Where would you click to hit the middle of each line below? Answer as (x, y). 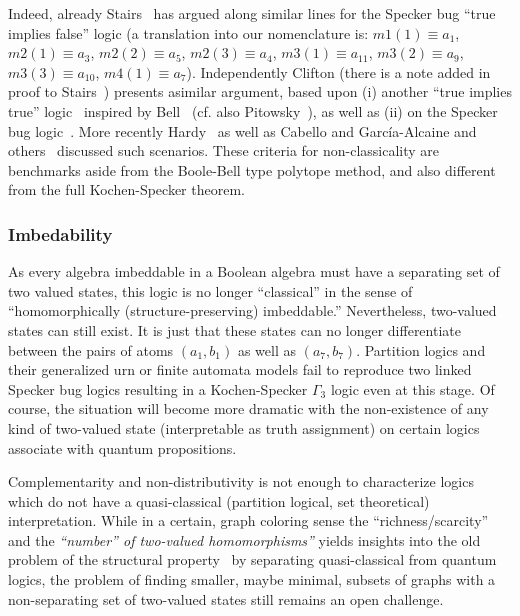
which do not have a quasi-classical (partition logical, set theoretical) (219, 500)
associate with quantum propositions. (122, 447)
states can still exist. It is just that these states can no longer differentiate (234, 329)
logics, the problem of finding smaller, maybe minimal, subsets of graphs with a (252, 579)
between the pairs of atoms (91, 349)
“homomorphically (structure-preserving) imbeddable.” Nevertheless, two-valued (252, 310)
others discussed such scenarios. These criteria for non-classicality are (224, 150)
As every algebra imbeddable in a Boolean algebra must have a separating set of (254, 271)
